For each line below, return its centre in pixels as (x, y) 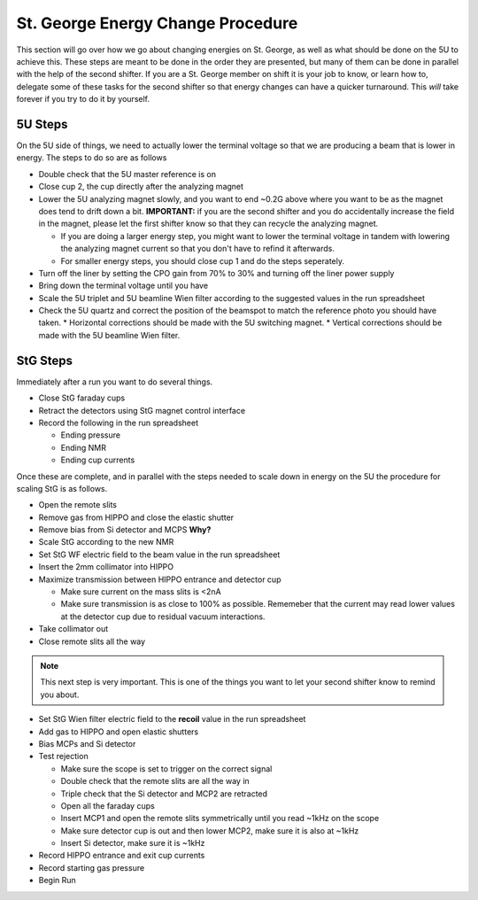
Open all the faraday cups (108, 805)
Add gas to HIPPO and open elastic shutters (119, 732)
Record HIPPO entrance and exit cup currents (122, 856)
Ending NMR (83, 447)
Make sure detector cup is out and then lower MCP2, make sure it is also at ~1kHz (210, 830)
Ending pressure (91, 435)
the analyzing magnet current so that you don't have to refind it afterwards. (198, 249)
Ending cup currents (98, 460)
